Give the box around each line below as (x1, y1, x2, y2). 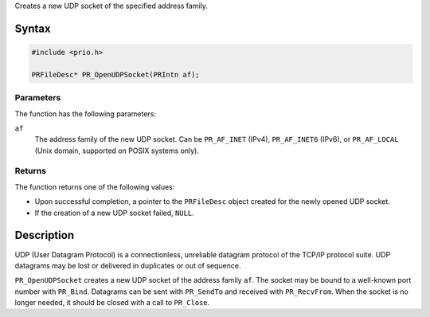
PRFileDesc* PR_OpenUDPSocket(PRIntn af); (31, 70, 200, 79)
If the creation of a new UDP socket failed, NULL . (34, 208, 194, 217)
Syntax (14, 22, 51, 35)
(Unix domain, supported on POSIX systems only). (34, 146, 199, 155)
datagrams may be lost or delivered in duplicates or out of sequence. (14, 260, 241, 270)
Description (14, 229, 75, 242)
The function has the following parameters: (14, 108, 157, 119)
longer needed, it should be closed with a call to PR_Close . (14, 298, 210, 307)
